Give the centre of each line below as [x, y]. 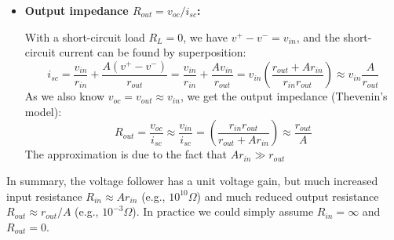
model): [43, 111]
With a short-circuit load [85, 36]
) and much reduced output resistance [288, 196]
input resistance [44, 196]
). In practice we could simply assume [223, 211]
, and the [318, 36]
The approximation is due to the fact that [126, 154]
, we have [205, 36]
